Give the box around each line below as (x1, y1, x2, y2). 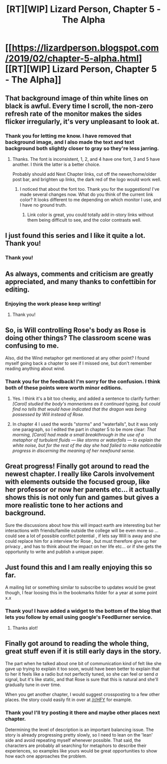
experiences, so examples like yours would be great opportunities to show (5, 748, 158, 754)
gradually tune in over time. (5, 682, 61, 688)
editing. (5, 285, 30, 294)
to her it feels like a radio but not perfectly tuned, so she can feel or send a (5, 671, 158, 677)
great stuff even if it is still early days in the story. (5, 647, 162, 656)
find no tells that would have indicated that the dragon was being (12, 406, 147, 412)
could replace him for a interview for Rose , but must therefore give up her (5, 538, 157, 544)
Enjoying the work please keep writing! (5, 300, 101, 307)
